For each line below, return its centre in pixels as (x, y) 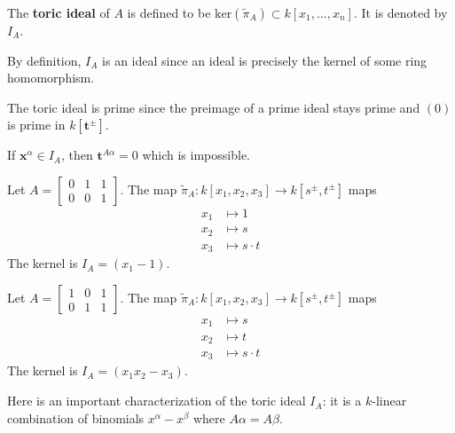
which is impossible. (196, 155)
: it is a (342, 401)
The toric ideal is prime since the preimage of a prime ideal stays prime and (214, 107)
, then (77, 155)
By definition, (44, 60)
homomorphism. (51, 78)
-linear (389, 401)
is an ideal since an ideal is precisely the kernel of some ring (265, 60)
